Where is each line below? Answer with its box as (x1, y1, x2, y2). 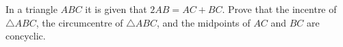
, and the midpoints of (156, 15, 251, 29)
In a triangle (5, 2, 58, 16)
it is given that (85, 2, 147, 16)
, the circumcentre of (36, 15, 123, 29)
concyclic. (5, 29, 46, 43)
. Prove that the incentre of (222, 2, 337, 16)
